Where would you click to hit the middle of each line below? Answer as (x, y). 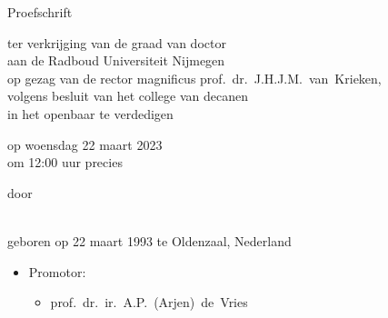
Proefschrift (40, 12)
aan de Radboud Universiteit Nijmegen (116, 60)
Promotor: (57, 271)
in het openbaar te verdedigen (90, 113)
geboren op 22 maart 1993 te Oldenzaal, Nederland (149, 240)
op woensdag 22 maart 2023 (85, 144)
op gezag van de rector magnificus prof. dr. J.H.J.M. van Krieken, (194, 78)
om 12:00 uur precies (65, 162)
